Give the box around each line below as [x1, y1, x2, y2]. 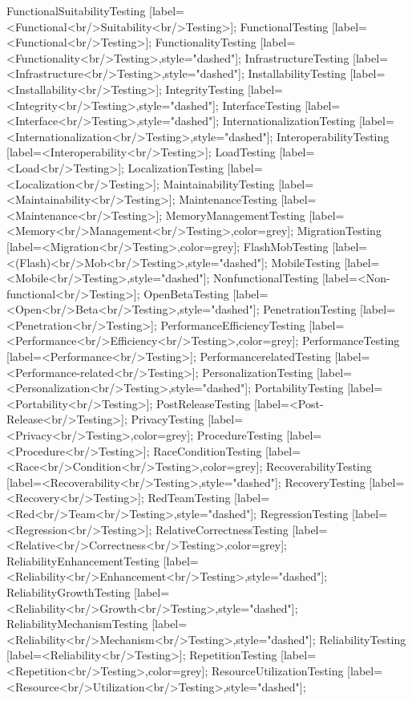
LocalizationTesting [127, 159, 224, 176]
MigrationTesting [297, 222, 382, 239]
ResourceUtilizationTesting [211, 662, 344, 679]
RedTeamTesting [147, 489, 231, 506]
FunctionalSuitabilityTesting [6, 2, 146, 18]
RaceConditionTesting [153, 442, 262, 459]
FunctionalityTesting [155, 34, 256, 51]
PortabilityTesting [254, 379, 344, 396]
